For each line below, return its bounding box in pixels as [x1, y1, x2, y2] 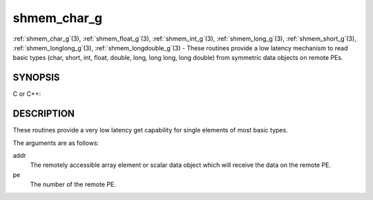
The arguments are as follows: [12, 139, 99, 147]
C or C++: [12, 90, 41, 98]
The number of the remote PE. [30, 180, 117, 189]
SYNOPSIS [12, 72, 60, 83]
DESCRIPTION [12, 108, 75, 120]
